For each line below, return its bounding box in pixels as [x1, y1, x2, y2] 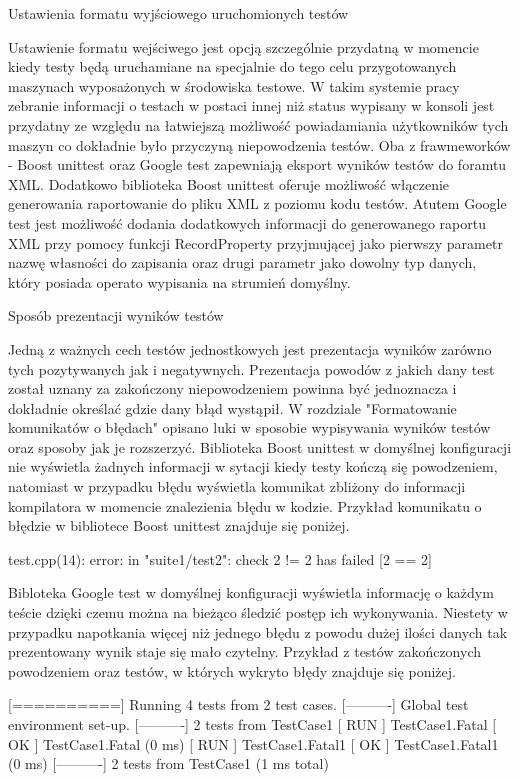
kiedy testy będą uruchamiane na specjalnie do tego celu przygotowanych [8, 56, 457, 77]
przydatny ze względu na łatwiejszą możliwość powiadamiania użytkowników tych [8, 114, 509, 135]
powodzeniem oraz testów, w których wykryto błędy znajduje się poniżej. [8, 660, 456, 681]
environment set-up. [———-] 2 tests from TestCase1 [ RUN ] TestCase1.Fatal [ [8, 714, 497, 734]
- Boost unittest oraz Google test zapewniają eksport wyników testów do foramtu [8, 154, 507, 175]
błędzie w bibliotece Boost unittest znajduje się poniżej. [8, 515, 350, 536]
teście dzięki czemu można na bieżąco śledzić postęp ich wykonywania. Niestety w [8, 602, 508, 623]
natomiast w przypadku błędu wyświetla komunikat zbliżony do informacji [8, 476, 466, 497]
